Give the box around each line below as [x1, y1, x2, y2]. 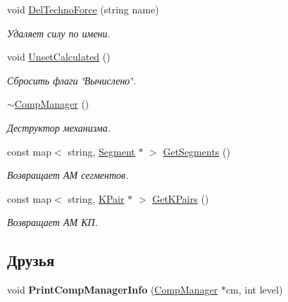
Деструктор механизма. [7, 120, 111, 134]
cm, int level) [225, 282, 283, 297]
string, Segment [68, 144, 135, 158]
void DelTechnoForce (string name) [7, 2, 159, 16]
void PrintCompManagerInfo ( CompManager [7, 282, 218, 297]
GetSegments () [163, 144, 230, 158]
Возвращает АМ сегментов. [7, 168, 129, 182]
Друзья [7, 249, 55, 271]
